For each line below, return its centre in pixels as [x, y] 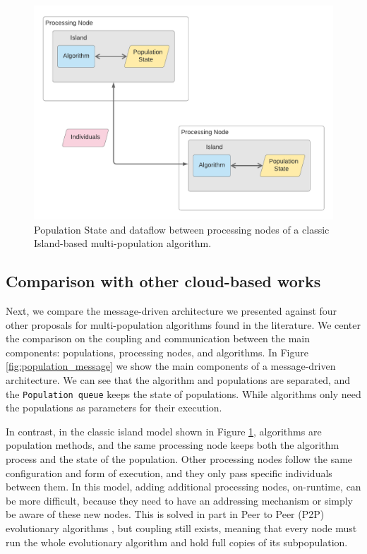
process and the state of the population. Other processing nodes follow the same [179, 459]
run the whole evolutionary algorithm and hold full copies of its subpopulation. [177, 542]
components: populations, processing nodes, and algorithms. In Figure [157, 352]
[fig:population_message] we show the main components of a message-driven [171, 366]
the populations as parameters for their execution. [114, 408]
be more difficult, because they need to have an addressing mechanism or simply [180, 500]
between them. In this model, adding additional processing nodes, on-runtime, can [183, 487]
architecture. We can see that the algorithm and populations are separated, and [178, 380]
